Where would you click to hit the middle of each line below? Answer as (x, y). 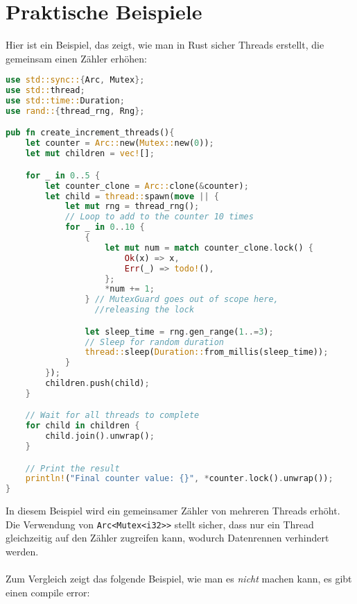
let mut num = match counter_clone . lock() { (209, 248)
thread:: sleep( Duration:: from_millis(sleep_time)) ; (207, 352)
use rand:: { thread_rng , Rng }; (75, 111)
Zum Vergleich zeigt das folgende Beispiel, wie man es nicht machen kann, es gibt (179, 579)
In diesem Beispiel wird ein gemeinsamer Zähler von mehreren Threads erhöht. (173, 511)
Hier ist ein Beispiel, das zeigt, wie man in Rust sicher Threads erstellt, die (165, 45)
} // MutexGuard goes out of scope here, (182, 300)
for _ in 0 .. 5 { (63, 175)
